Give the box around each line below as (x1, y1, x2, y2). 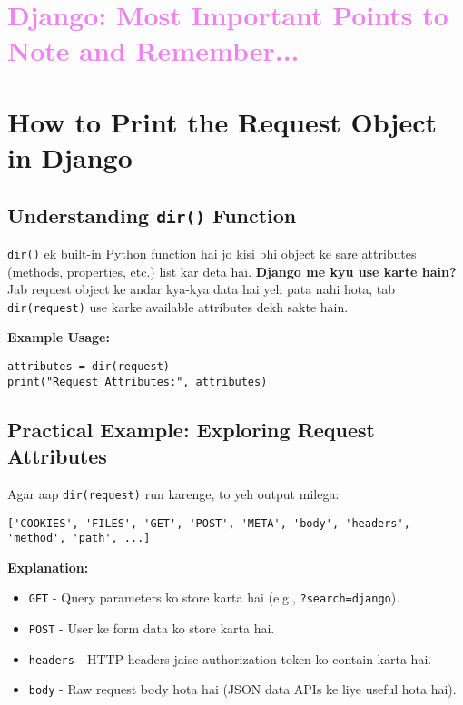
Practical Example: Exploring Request (7, 415, 375, 443)
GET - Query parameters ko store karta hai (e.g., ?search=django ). (28, 588, 400, 607)
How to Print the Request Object (7, 103, 437, 140)
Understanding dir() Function (7, 201, 297, 229)
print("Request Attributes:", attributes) (7, 375, 268, 388)
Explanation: (7, 557, 89, 576)
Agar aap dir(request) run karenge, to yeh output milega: (7, 484, 340, 503)
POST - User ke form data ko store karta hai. (28, 619, 275, 638)
